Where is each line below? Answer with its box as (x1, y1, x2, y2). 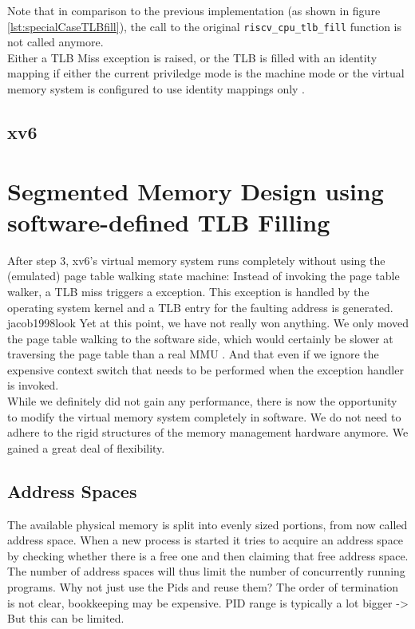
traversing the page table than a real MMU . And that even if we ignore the (7, 346, 379, 362)
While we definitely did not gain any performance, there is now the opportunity (7, 393, 397, 409)
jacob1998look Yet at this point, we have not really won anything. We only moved (7, 314, 409, 331)
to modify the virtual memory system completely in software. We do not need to (7, 408, 401, 425)
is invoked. (7, 377, 59, 394)
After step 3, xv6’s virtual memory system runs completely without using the (7, 251, 385, 268)
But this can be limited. (7, 610, 125, 627)
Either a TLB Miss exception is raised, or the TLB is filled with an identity (7, 49, 377, 65)
